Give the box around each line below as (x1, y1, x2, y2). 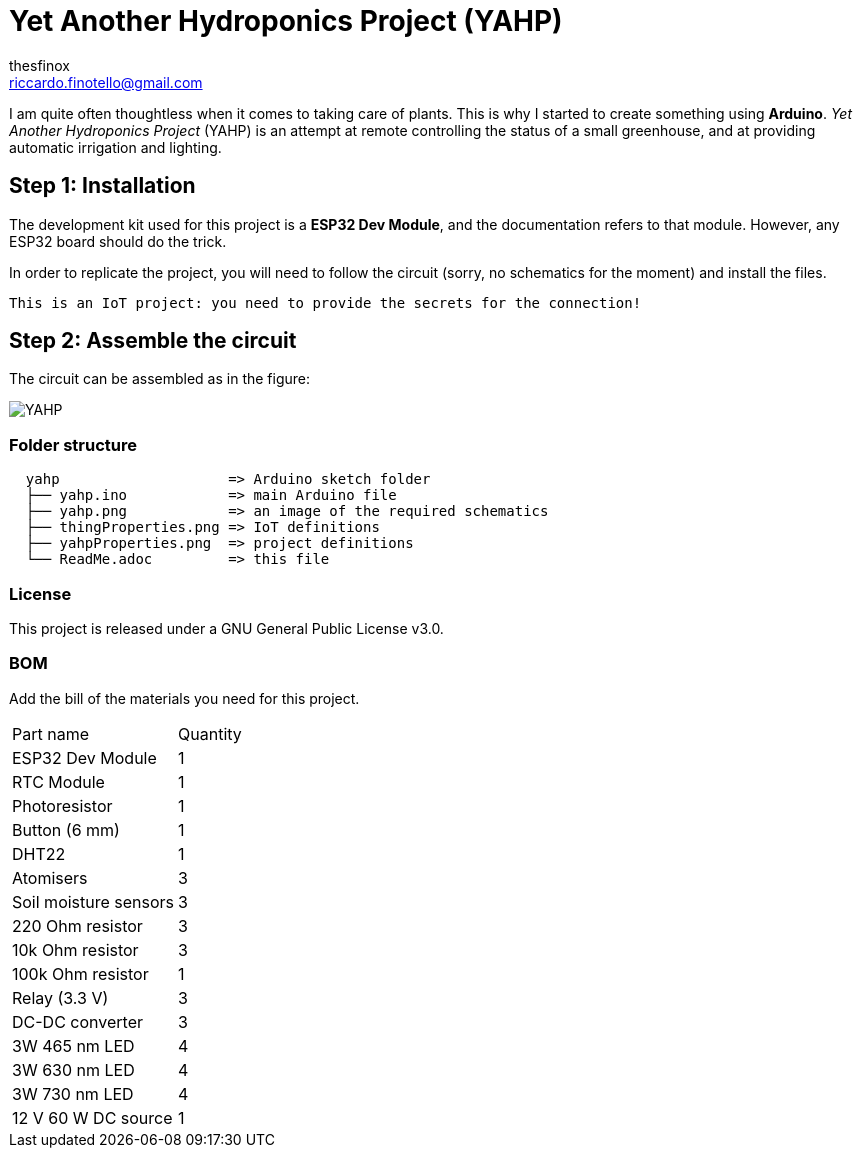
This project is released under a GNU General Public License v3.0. (9, 619, 444, 637)
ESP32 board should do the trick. (9, 232, 227, 250)
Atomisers (12, 867, 88, 888)
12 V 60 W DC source (12, 1107, 173, 1128)
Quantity (178, 723, 242, 744)
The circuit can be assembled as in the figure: (9, 370, 311, 388)
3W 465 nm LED (12, 1035, 135, 1056)
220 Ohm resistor (12, 915, 143, 936)
